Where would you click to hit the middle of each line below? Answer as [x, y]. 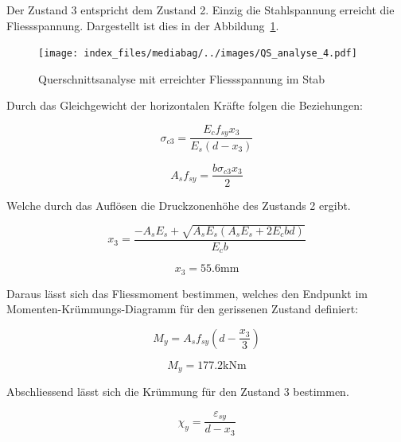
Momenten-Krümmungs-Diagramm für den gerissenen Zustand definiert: [183, 309]
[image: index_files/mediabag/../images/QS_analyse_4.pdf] [198, 54]
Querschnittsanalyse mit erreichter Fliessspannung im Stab [182, 78]
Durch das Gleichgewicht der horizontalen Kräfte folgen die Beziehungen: [185, 105]
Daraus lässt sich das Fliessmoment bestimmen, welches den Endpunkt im [187, 293]
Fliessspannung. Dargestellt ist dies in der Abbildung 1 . [143, 25]
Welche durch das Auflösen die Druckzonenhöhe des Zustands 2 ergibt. [179, 205]
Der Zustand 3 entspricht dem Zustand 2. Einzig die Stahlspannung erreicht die [200, 10]
